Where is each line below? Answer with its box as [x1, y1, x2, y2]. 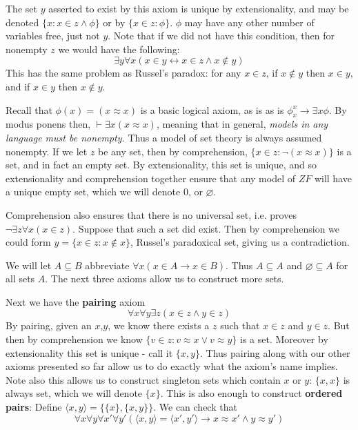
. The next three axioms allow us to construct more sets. [45, 271, 284, 286]
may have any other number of [184, 14, 315, 29]
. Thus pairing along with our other [199, 345, 350, 360]
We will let [6, 257, 52, 272]
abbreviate [85, 257, 130, 272]
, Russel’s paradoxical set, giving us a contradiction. [130, 235, 350, 249]
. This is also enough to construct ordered [160, 386, 343, 400]
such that [220, 318, 260, 333]
